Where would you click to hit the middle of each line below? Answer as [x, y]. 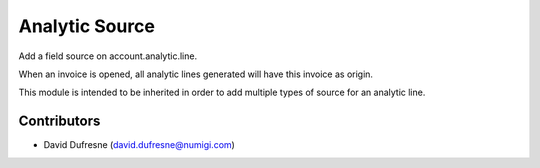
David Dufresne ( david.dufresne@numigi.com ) [139, 145]
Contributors [59, 121]
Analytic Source [86, 26]
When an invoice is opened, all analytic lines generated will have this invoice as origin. [196, 74]
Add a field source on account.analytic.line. [108, 56]
